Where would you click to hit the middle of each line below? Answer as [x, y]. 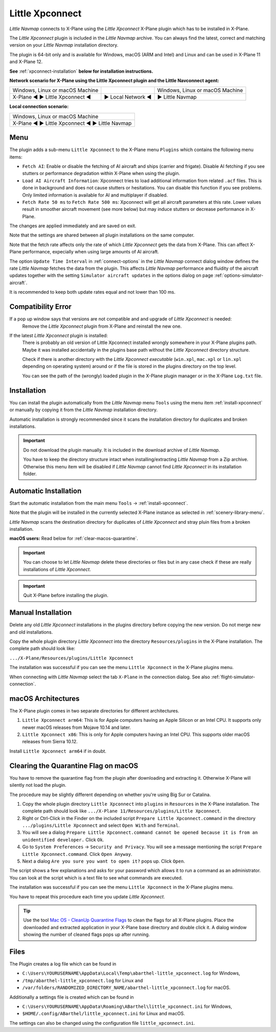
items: [16, 157]
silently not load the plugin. [38, 785]
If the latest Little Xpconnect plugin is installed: [59, 335]
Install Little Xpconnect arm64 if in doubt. [58, 751]
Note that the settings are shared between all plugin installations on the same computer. [102, 235]
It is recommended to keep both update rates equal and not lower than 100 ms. [93, 292]
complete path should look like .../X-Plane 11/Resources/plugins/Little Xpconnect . [122, 811]
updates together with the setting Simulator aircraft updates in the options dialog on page [111, 275]
